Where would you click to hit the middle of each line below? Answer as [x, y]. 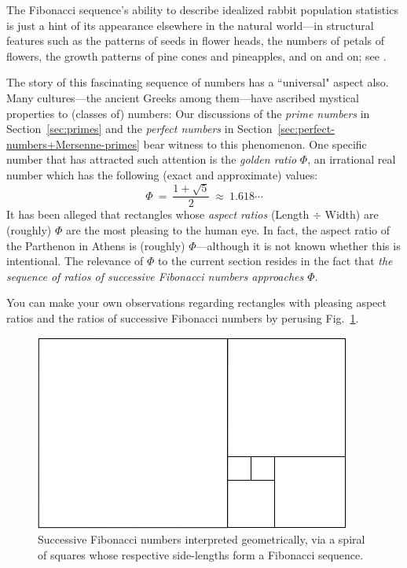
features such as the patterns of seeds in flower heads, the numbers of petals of [196, 41]
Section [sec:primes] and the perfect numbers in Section [139, 129]
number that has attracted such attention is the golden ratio [152, 159]
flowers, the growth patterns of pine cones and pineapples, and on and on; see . [196, 55]
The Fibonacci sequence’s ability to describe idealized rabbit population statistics [202, 9]
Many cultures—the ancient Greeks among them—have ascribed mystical [183, 97]
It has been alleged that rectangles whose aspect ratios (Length [158, 214]
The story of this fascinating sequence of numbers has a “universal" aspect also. [198, 82]
